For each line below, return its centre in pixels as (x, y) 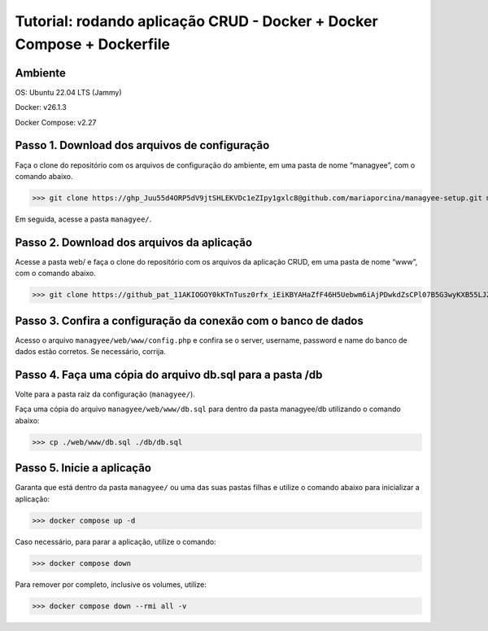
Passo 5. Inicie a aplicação (83, 468)
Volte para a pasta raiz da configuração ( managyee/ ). (105, 394)
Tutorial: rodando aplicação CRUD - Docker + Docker (196, 21)
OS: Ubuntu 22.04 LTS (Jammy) (68, 92)
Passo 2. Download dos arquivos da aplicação (133, 242)
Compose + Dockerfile (93, 44)
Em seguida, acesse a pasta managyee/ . (83, 219)
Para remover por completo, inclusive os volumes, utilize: (111, 584)
